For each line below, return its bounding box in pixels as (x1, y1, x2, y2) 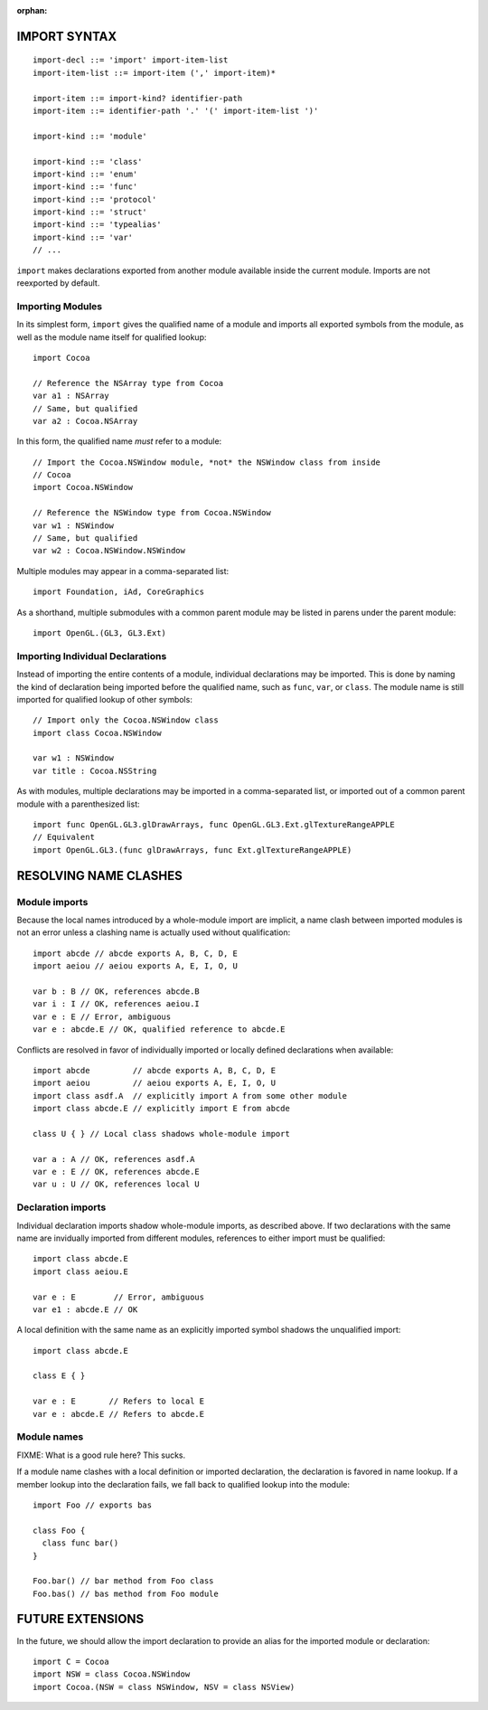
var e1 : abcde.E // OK (33, 1304, 138, 1315)
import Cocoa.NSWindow (33, 482, 134, 493)
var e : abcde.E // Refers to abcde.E (33, 1409, 205, 1419)
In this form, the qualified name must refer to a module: (16, 436, 222, 447)
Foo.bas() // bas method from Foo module (33, 1588, 219, 1599)
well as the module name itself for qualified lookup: (16, 331, 207, 343)
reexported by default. (16, 278, 100, 288)
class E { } (33, 1371, 86, 1381)
